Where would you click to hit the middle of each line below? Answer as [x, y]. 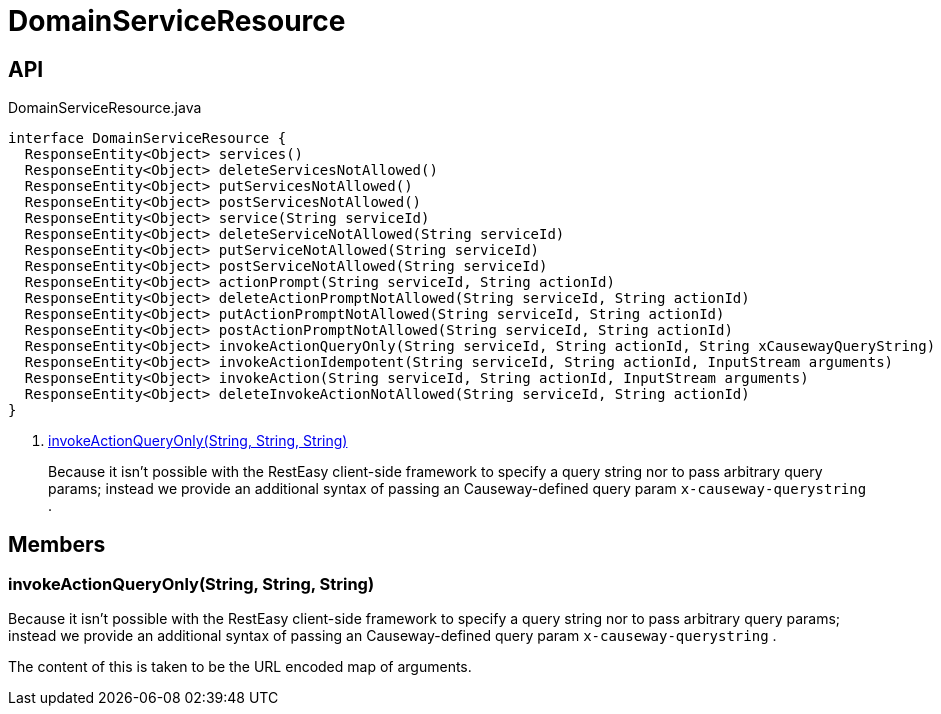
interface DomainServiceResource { [147, 138]
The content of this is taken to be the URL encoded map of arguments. [240, 667]
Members [57, 544]
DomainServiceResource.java [105, 108]
